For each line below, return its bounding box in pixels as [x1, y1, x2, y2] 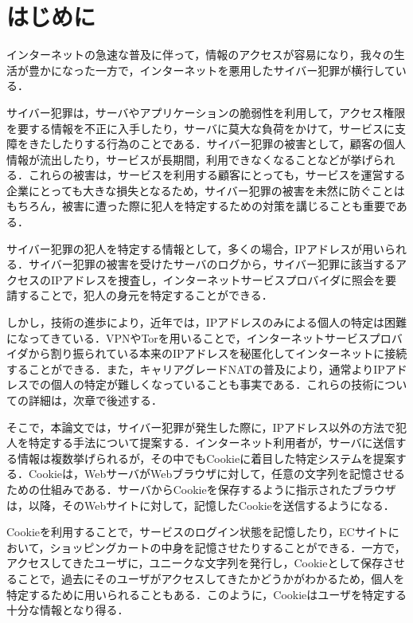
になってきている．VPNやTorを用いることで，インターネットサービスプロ [6, 329, 392, 346]
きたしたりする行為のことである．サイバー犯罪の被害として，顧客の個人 [28, 135, 406, 152]
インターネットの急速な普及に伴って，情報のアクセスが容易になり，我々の [6, 46, 394, 63]
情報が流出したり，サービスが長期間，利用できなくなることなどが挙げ [6, 151, 373, 167]
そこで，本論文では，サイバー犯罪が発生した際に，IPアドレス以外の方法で [6, 418, 396, 435]
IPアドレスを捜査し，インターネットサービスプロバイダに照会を [50, 271, 386, 288]
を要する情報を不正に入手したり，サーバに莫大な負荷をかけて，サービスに [6, 120, 395, 136]
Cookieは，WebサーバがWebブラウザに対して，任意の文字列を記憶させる [28, 465, 405, 482]
